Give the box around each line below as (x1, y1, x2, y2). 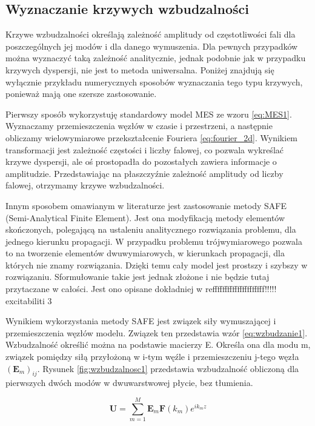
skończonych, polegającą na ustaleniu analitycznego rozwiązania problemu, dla (5, 223, 296, 236)
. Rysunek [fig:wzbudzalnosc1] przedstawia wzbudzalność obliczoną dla (37, 362, 299, 374)
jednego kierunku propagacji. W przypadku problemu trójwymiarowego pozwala (5, 235, 302, 247)
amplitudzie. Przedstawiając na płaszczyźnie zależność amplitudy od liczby (5, 167, 283, 179)
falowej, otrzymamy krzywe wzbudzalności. (5, 179, 165, 191)
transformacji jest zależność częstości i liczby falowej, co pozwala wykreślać (5, 143, 283, 156)
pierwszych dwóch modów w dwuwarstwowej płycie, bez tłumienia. (5, 376, 253, 389)
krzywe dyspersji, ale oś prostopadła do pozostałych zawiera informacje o (5, 155, 277, 168)
